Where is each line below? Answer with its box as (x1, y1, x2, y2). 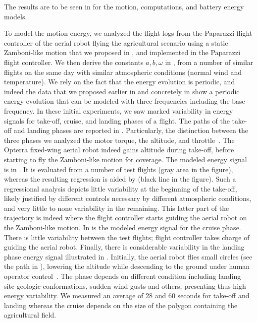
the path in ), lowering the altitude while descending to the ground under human (4, 261, 250, 271)
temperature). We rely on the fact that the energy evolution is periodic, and (4, 76, 235, 87)
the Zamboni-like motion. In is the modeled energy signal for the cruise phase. (4, 222, 241, 233)
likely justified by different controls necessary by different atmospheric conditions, (4, 193, 252, 203)
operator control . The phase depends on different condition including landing (4, 271, 241, 281)
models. (4, 11, 27, 21)
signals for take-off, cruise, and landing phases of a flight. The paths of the (4, 115, 230, 126)
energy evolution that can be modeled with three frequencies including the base (4, 96, 245, 106)
